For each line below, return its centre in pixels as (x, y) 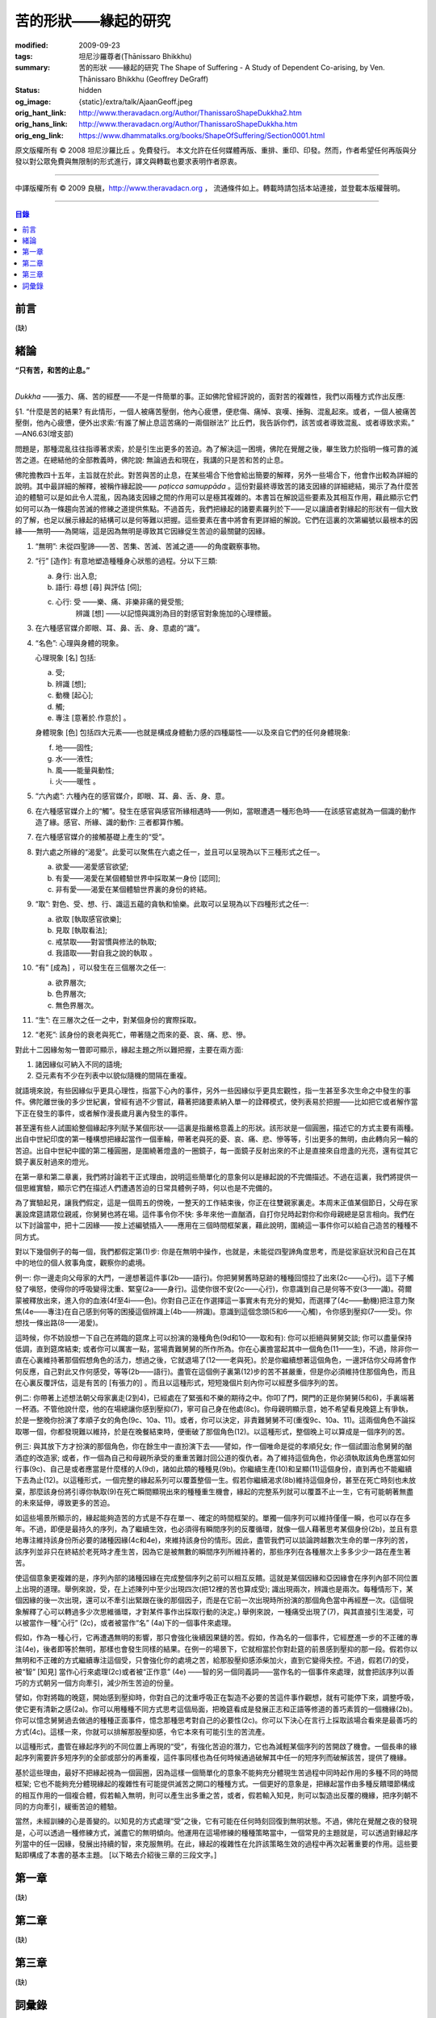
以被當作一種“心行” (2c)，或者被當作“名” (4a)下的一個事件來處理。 (125, 1623)
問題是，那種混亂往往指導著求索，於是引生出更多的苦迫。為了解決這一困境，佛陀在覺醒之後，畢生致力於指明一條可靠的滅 (216, 449)
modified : (31, 45)
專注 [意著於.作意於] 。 (93, 718)
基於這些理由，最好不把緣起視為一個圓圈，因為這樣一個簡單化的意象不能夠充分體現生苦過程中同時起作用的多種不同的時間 (216, 1773)
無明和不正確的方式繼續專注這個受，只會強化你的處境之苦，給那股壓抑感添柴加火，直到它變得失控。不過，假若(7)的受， (214, 1660)
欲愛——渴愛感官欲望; (92, 867)
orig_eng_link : (39, 135)
